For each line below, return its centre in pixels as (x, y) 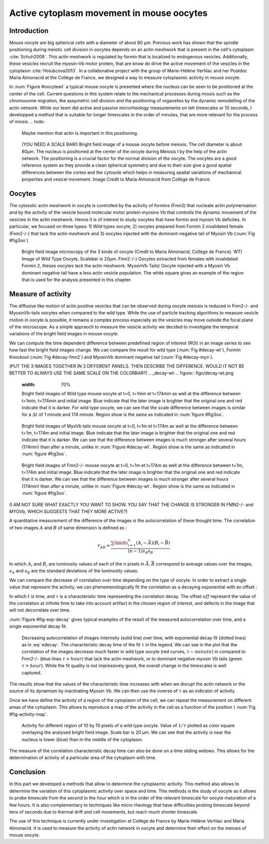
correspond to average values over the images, (204, 564)
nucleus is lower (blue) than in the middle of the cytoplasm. (82, 739)
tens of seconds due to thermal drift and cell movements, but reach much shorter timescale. (104, 812)
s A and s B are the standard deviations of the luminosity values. (74, 571)
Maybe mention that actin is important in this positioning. (80, 133)
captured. (32, 673)
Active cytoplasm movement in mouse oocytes (108, 13)
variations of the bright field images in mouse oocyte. (64, 334)
